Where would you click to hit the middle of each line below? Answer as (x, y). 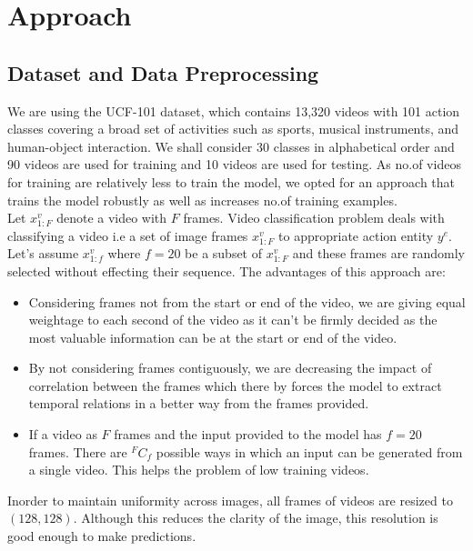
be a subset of (224, 253)
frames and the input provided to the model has (248, 434)
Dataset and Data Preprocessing (163, 72)
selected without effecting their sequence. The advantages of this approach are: (226, 270)
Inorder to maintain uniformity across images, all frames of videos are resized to (230, 500)
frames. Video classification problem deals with (314, 218)
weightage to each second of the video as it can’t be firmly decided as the (233, 320)
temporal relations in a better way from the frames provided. (199, 403)
